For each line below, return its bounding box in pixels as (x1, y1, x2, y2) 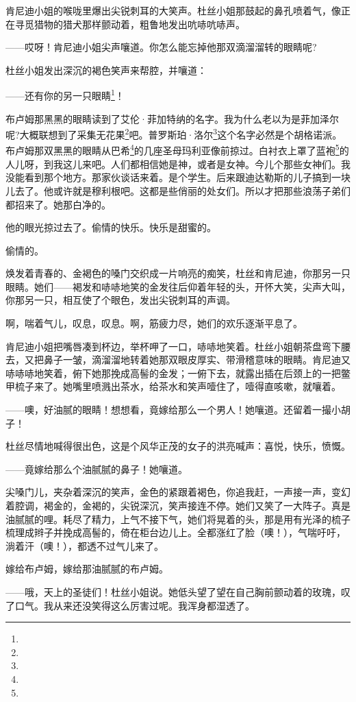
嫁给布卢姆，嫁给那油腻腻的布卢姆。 (5, 561, 168, 576)
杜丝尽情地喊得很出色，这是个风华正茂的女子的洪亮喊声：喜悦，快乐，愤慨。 (5, 439, 351, 453)
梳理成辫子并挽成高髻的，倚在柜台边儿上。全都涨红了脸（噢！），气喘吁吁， (5, 525, 346, 540)
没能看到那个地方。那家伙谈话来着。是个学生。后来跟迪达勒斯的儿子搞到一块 (5, 170, 351, 184)
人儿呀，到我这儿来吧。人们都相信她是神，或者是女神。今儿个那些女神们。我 (5, 156, 351, 171)
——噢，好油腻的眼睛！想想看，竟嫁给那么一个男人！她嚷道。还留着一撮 (5, 402, 331, 417)
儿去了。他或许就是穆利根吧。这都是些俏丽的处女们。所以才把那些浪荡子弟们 (5, 183, 351, 197)
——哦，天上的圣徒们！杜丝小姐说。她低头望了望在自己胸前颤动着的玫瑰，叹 (5, 584, 351, 598)
